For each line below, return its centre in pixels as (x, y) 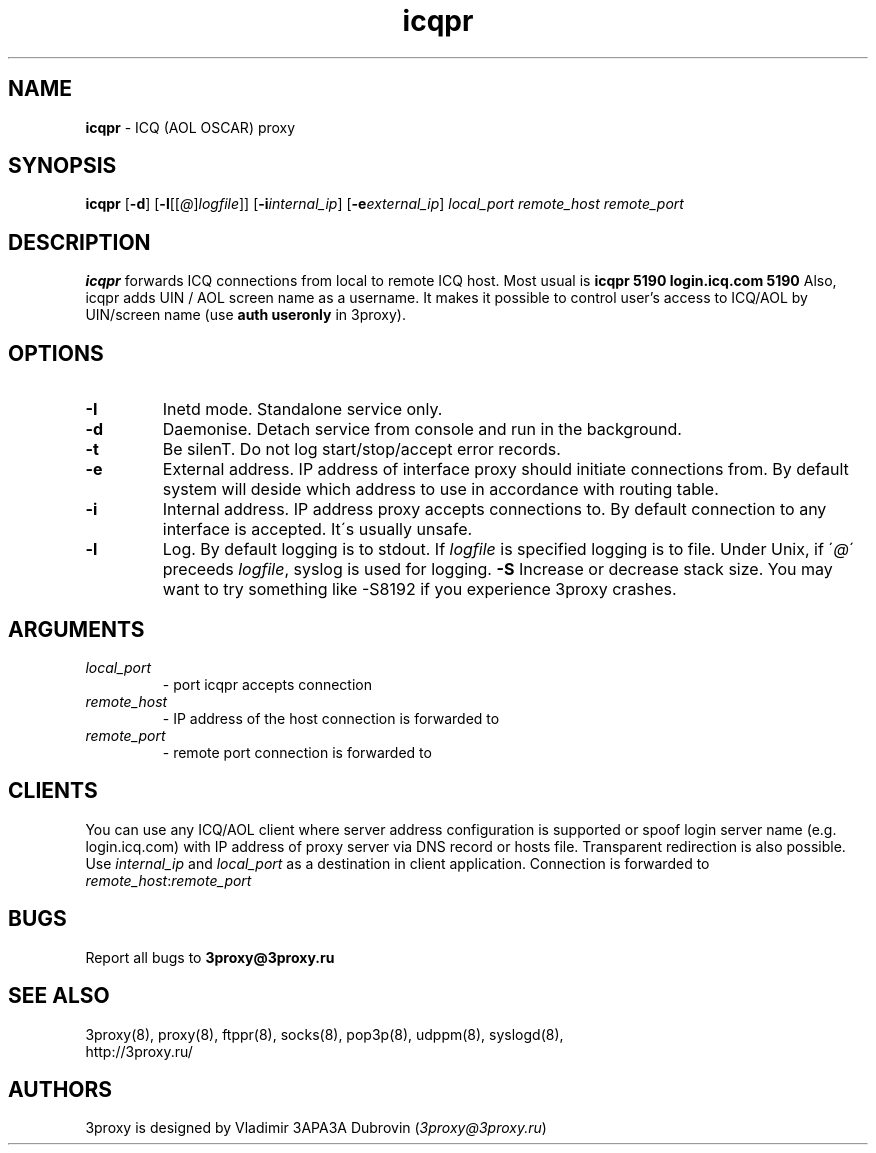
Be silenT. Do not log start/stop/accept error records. (361, 449)
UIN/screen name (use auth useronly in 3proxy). (245, 315)
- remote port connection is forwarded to (297, 752)
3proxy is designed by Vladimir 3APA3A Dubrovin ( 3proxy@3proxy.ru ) (316, 1128)
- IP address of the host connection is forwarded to (331, 718)
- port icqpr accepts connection (267, 684)
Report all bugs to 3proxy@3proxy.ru (210, 957)
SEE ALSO (59, 996)
